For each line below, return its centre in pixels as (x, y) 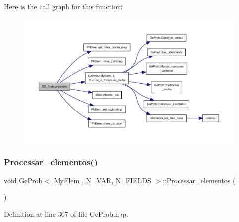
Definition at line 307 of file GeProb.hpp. (66, 213)
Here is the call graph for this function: (63, 6)
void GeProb (23, 180)
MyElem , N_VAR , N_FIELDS (102, 180)
